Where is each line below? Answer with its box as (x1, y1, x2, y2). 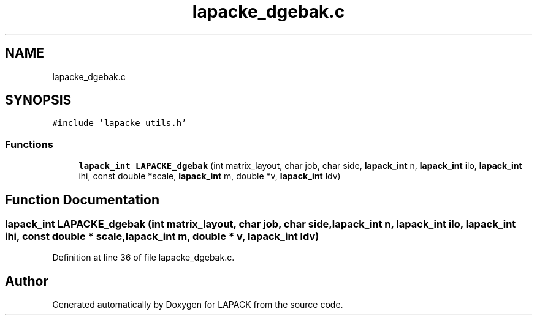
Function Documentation (5, 192, 159, 207)
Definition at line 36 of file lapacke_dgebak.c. (52, 252, 235, 263)
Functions (5, 138, 53, 151)
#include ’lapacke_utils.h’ (52, 118, 187, 128)
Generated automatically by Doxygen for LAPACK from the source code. (52, 299, 343, 310)
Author (5, 273, 48, 289)
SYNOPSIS (5, 92, 72, 108)
